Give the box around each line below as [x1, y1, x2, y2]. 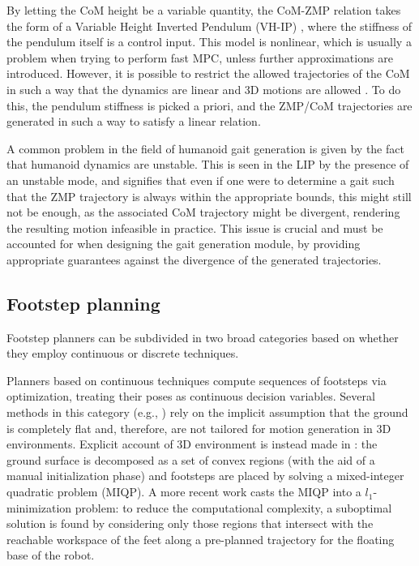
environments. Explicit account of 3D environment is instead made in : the [6, 435, 378, 452]
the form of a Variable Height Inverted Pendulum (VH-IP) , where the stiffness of [6, 17, 413, 34]
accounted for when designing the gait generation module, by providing [6, 235, 361, 252]
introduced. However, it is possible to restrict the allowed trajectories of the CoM [6, 65, 410, 82]
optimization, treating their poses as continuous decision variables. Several [6, 388, 375, 405]
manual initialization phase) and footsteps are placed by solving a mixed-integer [6, 467, 404, 484]
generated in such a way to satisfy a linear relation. [6, 113, 261, 130]
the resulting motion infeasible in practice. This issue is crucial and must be [6, 219, 383, 236]
